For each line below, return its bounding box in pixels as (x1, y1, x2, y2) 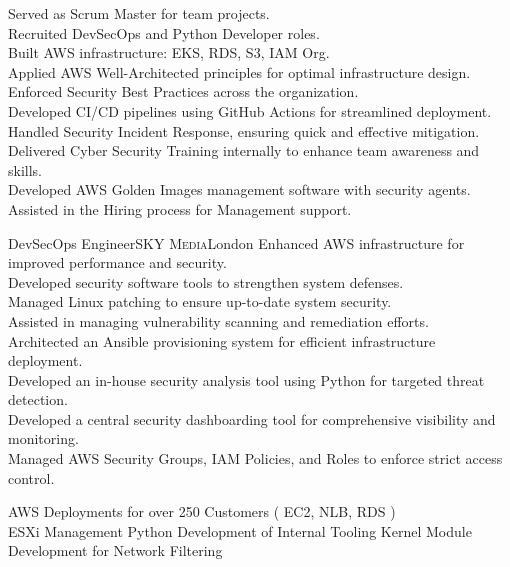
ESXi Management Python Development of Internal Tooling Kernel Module (8, 520, 472, 541)
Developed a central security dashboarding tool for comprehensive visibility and (8, 408, 496, 429)
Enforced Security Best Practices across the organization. (8, 81, 359, 102)
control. (8, 467, 55, 488)
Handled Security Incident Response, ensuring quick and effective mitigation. (8, 120, 480, 141)
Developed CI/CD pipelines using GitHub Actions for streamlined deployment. (8, 100, 492, 121)
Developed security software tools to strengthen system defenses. (8, 271, 404, 292)
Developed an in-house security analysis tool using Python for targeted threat (8, 369, 485, 390)
